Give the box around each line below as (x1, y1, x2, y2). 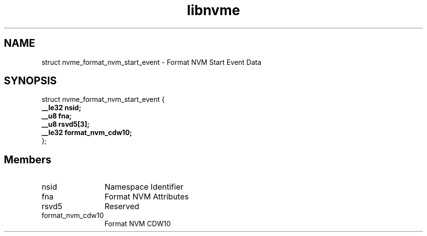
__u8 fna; (41, 112, 72, 120)
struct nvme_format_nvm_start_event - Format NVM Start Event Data (41, 58, 262, 66)
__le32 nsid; (41, 103, 81, 112)
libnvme (187, 2, 240, 19)
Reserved (104, 201, 139, 212)
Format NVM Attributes (104, 192, 189, 202)
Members (4, 153, 52, 166)
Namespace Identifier (104, 182, 184, 192)
